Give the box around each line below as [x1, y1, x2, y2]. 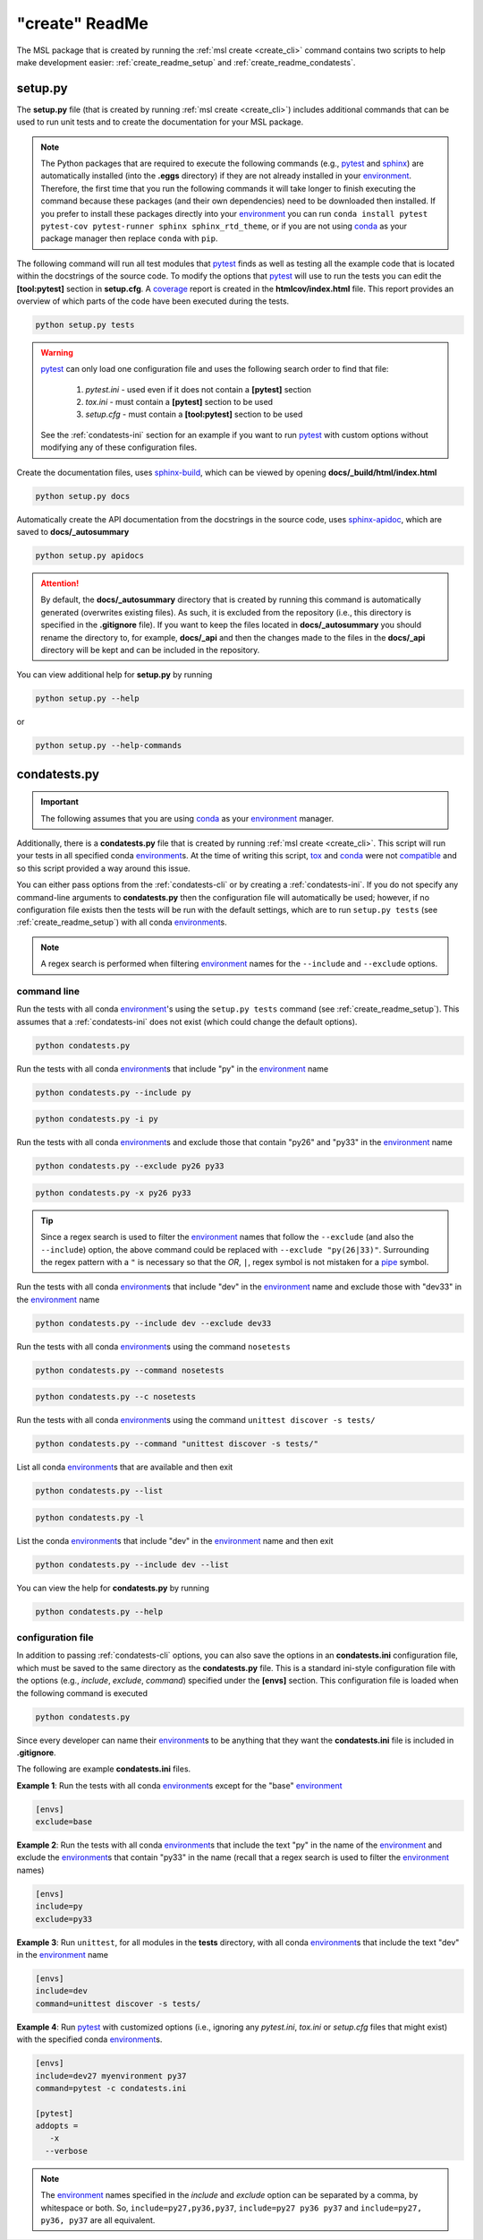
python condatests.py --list [35, 1486, 164, 1496]
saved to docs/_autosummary [16, 526, 130, 537]
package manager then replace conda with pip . [40, 233, 218, 244]
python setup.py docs [35, 491, 131, 501]
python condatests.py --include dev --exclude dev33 [35, 1318, 272, 1328]
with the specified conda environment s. [16, 2034, 163, 2045]
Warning [40, 347, 73, 358]
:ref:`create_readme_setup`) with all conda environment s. [16, 917, 227, 927]
